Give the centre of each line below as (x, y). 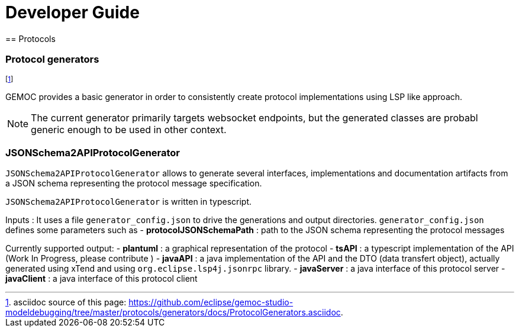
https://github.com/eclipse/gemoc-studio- (211, 302)
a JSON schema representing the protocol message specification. (134, 183)
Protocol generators (52, 59)
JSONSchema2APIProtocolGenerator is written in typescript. (129, 202)
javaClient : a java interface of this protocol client (101, 279)
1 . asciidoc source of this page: (66, 302)
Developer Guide (72, 12)
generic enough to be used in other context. (129, 129)
